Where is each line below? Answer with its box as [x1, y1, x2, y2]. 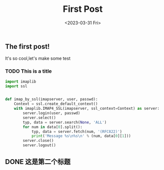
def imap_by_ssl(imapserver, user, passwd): [5, 97, 98, 102]
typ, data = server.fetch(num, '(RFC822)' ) [31, 129, 122, 134]
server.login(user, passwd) [23, 111, 80, 116]
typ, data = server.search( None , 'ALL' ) [23, 120, 107, 125]
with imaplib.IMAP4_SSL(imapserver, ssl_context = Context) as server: [14, 106, 160, 111]
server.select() [23, 115, 56, 120]
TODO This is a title [5, 68, 52, 75]
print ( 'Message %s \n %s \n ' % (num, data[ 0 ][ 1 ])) [31, 133, 131, 139]
